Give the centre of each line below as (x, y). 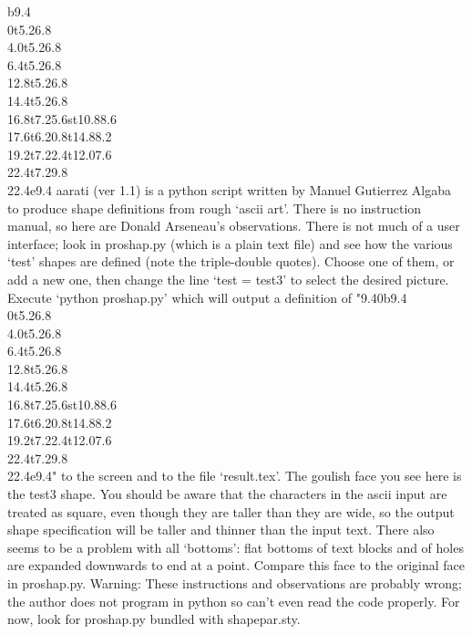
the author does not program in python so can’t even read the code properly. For (234, 601)
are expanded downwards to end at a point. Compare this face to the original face (236, 565)
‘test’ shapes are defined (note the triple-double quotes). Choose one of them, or (231, 261)
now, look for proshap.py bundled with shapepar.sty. (154, 619)
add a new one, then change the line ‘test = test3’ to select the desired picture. (228, 279)
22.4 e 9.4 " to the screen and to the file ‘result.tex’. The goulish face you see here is (235, 476)
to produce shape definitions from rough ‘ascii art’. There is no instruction (215, 208)
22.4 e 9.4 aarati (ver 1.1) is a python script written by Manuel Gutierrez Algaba (230, 189)
